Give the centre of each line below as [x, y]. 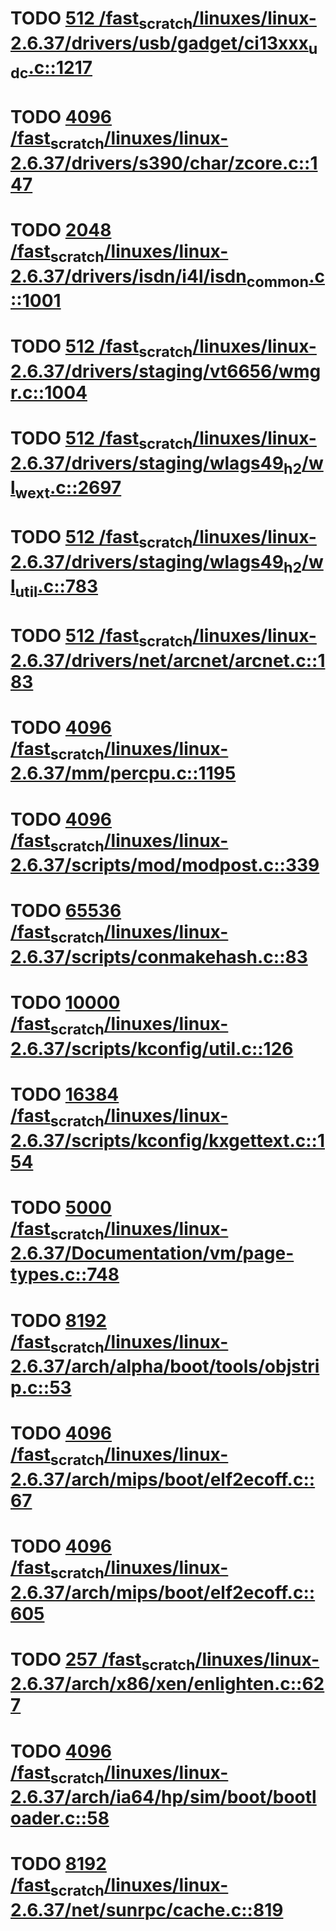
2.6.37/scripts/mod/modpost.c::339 [165, 865]
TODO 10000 [65, 1003]
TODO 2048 [61, 229]
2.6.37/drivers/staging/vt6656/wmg [166, 371]
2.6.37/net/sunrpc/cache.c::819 [147, 1910]
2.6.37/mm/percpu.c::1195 [123, 773]
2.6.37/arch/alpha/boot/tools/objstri [165, 1366]
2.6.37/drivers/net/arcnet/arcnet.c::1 [168, 660]
